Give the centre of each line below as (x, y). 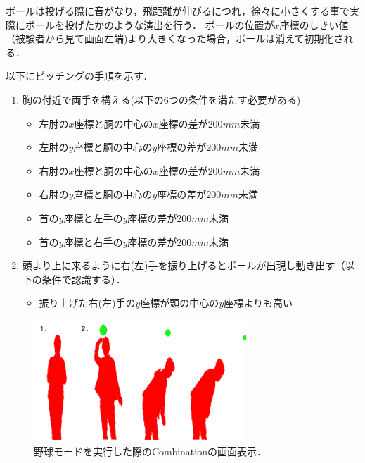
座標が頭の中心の (180, 303)
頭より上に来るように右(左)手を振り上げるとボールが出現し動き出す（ (184, 265)
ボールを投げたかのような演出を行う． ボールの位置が (149, 24)
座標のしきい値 (314, 24)
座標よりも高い (258, 303)
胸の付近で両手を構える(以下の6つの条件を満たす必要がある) (161, 99)
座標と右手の (93, 241)
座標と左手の (93, 217)
